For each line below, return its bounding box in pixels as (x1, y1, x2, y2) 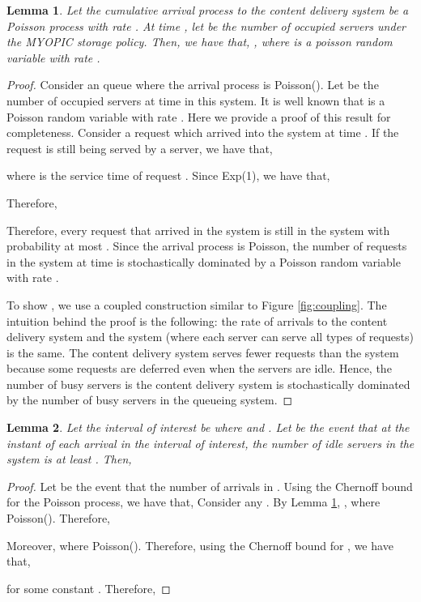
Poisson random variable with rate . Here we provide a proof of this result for (6, 108, 391, 125)
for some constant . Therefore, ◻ (6, 579, 171, 596)
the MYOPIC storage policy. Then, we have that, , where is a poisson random (6, 33, 393, 50)
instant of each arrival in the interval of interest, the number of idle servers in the (6, 434, 415, 451)
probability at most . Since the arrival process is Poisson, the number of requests (6, 237, 407, 254)
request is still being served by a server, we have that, (6, 139, 273, 156)
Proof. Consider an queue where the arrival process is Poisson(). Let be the (6, 76, 379, 93)
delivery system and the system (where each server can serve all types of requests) (6, 328, 414, 345)
